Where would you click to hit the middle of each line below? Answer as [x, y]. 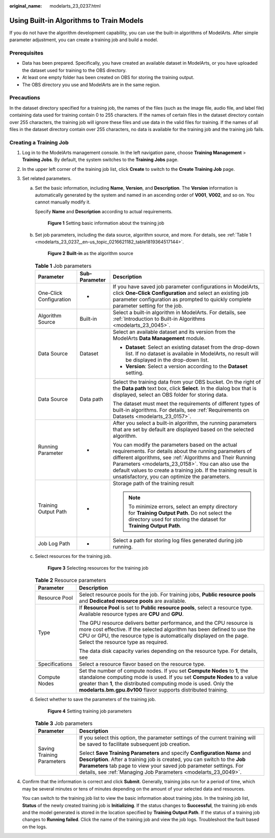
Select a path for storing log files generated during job [178, 541]
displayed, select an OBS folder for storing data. [170, 395]
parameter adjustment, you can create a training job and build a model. [84, 40]
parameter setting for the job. [148, 306]
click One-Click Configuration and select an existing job [181, 293]
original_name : [26, 6]
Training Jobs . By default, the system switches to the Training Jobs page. [100, 160]
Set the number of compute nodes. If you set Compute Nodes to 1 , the [164, 671]
